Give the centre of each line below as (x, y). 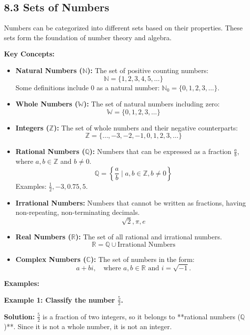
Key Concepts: (29, 54)
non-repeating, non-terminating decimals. (78, 212)
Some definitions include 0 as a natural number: (87, 87)
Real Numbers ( (43, 236)
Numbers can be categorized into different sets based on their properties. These (123, 28)
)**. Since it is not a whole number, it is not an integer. (88, 326)
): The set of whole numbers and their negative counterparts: (146, 127)
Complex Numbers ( (51, 259)
